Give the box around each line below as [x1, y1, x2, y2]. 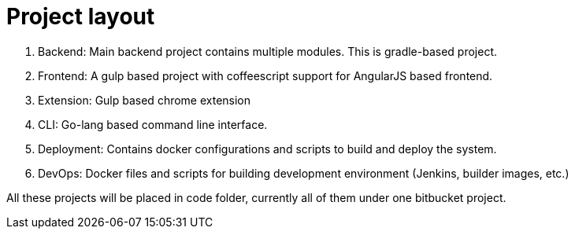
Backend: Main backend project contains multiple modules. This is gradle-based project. [38, 44, 498, 58]
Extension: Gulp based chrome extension [38, 93, 251, 107]
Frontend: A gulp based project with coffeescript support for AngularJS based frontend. [38, 68, 493, 83]
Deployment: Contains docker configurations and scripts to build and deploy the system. [38, 141, 497, 156]
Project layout [6, 3, 155, 30]
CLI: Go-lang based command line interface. [38, 117, 268, 131]
